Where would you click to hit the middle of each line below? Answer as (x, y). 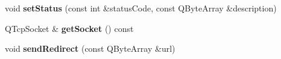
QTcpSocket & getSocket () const (69, 28)
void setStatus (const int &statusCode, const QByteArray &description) (141, 8)
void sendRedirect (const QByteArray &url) (90, 48)
